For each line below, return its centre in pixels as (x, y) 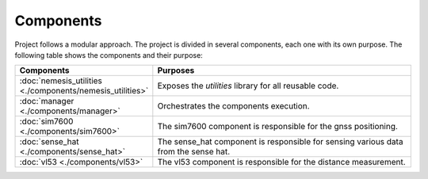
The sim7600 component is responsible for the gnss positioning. (277, 127)
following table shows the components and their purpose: (109, 55)
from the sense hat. (194, 152)
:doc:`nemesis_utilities (61, 81)
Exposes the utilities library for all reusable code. (248, 86)
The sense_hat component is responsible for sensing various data (280, 142)
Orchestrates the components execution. (233, 106)
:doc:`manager (47, 101)
